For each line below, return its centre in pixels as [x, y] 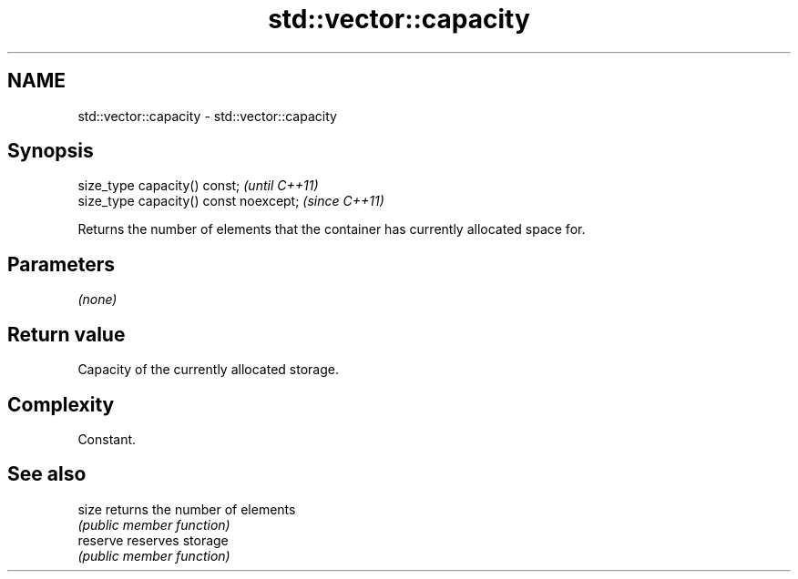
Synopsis [51, 151]
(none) [97, 300]
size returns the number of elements [187, 509]
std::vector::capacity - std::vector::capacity [207, 116]
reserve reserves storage [153, 540]
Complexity [61, 404]
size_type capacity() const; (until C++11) [198, 186]
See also [47, 474]
